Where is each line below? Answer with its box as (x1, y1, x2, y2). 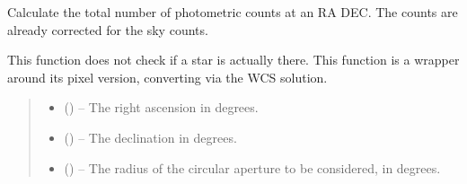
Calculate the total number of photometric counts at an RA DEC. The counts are (7, 3, 458, 21)
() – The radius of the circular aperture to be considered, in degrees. (64, 158, 441, 177)
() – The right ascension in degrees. (64, 98, 259, 117)
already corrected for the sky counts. (7, 20, 208, 39)
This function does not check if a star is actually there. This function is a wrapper (7, 50, 460, 69)
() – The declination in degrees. (64, 127, 237, 146)
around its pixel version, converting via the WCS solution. (7, 67, 328, 86)
